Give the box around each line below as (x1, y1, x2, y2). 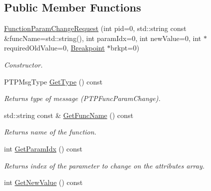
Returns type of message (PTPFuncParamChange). (4, 93, 160, 103)
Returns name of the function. (4, 126, 96, 137)
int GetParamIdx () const (4, 143, 82, 153)
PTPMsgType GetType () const (4, 76, 103, 86)
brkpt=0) (110, 42, 139, 53)
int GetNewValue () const (4, 177, 83, 187)
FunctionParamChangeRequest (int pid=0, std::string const (4, 23, 186, 33)
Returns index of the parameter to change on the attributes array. (4, 160, 205, 170)
